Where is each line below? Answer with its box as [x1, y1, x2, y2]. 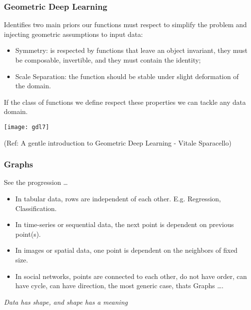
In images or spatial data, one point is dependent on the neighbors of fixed [15, 245, 238, 255]
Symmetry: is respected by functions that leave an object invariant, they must [15, 45, 248, 55]
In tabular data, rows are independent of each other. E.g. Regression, [15, 194, 221, 204]
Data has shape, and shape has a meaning [4, 296, 128, 307]
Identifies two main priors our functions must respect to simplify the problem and [4, 19, 247, 30]
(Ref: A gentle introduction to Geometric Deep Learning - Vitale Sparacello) [4, 137, 232, 147]
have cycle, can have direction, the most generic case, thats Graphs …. [15, 280, 224, 291]
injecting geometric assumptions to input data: [4, 29, 143, 39]
